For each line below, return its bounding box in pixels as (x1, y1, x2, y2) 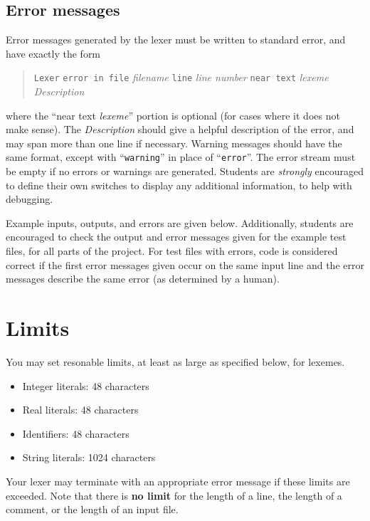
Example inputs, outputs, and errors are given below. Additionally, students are (6, 215, 354, 230)
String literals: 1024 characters (22, 450, 156, 465)
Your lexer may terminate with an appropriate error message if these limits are (6, 473, 350, 488)
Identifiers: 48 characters (22, 426, 129, 441)
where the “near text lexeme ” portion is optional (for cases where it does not (6, 107, 340, 122)
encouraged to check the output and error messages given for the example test (6, 229, 347, 244)
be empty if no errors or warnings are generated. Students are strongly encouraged (6, 164, 364, 179)
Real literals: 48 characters (22, 402, 139, 417)
